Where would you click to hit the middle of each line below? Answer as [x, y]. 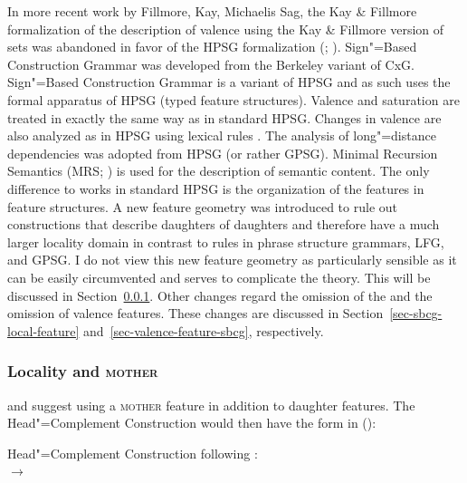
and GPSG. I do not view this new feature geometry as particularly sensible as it [232, 260]
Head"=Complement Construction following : [133, 453]
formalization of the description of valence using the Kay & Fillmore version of [226, 29]
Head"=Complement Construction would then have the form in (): [192, 423]
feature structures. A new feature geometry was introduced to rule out [202, 206]
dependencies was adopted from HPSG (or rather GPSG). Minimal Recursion [223, 153]
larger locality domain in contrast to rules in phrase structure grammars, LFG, [226, 241]
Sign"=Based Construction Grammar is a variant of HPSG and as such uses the [229, 82]
